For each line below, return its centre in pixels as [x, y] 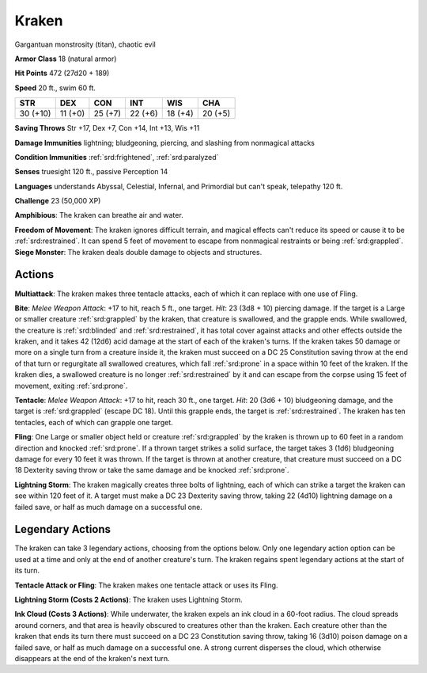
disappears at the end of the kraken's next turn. [92, 658]
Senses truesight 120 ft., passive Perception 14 [91, 172]
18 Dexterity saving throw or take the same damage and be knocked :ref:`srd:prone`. [152, 470]
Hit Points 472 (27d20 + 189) [62, 73]
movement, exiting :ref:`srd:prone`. [71, 386]
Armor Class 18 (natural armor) [66, 59]
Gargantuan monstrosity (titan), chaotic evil [85, 44]
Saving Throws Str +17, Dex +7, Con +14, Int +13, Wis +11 [107, 128]
